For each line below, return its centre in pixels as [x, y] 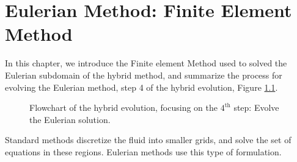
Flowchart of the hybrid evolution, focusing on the [123, 107]
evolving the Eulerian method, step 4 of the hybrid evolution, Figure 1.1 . [141, 87]
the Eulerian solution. [70, 119]
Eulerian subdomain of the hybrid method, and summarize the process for [144, 75]
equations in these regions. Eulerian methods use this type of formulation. [143, 151]
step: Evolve [256, 107]
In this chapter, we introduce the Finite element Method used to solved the [146, 63]
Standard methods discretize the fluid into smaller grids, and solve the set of [148, 140]
